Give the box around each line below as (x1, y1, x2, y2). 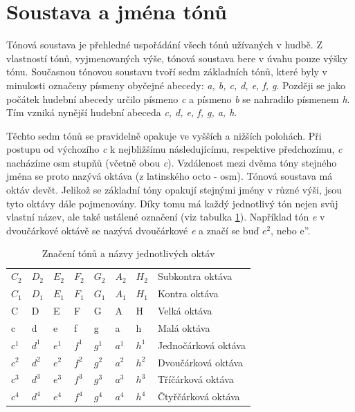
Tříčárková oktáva (157, 372, 234, 386)
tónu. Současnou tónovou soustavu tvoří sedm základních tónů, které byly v (6, 64, 327, 79)
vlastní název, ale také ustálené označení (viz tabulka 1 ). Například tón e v (6, 209, 325, 224)
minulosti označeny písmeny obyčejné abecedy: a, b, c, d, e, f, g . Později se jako (6, 77, 345, 92)
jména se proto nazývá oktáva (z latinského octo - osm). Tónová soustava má (6, 169, 333, 183)
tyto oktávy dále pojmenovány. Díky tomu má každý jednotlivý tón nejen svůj (6, 196, 338, 210)
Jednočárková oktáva (157, 337, 246, 352)
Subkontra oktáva (157, 269, 233, 283)
